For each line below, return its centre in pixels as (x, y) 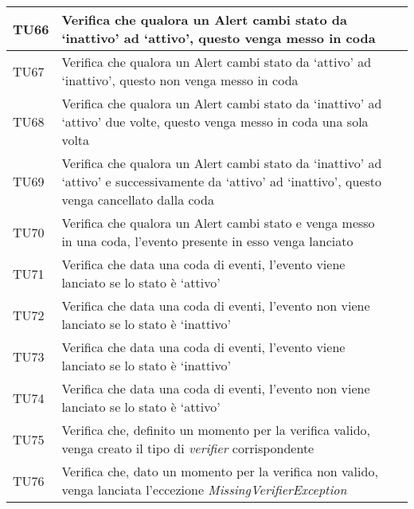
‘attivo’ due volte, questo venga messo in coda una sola (215, 121)
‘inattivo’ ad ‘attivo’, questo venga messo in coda (219, 38)
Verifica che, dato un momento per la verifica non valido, (220, 471)
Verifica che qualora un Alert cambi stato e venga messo (218, 223)
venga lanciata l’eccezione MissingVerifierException (204, 489)
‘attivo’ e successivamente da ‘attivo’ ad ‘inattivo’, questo (222, 181)
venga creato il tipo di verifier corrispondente (188, 448)
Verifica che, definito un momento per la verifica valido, (216, 430)
